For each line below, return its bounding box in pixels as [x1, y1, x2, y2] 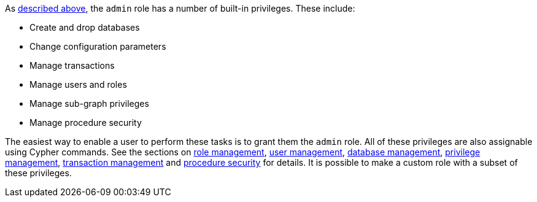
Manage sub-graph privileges [29, 98, 149, 109]
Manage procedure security [29, 117, 142, 128]
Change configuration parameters [29, 41, 166, 52]
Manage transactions [29, 60, 115, 71]
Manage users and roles [29, 79, 127, 90]
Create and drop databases [29, 22, 140, 33]
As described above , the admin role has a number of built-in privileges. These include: [5, 3, 355, 14]
